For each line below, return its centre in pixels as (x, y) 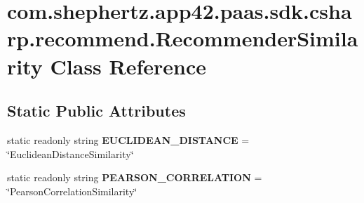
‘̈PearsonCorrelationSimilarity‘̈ (72, 191)
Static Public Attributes (96, 111)
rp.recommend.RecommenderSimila (183, 38)
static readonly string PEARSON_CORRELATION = (135, 177)
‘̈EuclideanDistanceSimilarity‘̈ (70, 153)
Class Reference (128, 66)
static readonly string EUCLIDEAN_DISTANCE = (128, 139)
